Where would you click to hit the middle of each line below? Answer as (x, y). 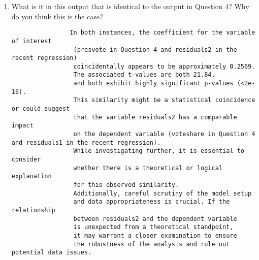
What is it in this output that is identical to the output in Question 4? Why (130, 6)
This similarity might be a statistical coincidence (164, 100)
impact (22, 126)
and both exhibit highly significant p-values (153, 84)
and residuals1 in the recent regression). (86, 142)
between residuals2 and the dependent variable (155, 219)
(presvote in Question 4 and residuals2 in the (155, 50)
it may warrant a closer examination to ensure (155, 235)
